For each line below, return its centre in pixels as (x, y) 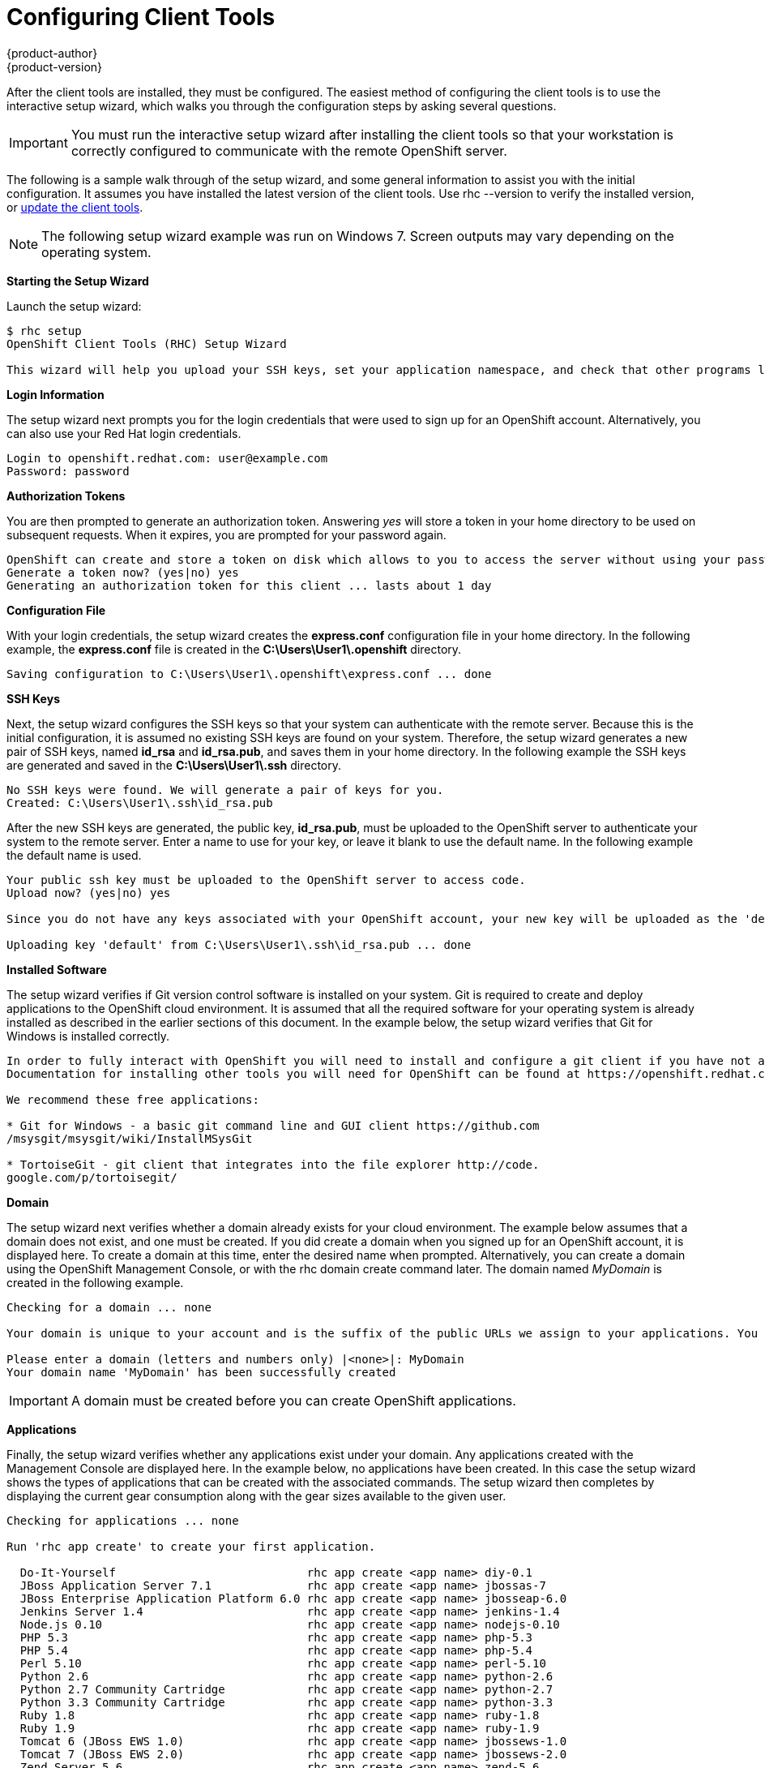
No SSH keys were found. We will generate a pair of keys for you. (225, 790)
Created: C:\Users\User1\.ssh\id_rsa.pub (140, 802)
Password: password (68, 471)
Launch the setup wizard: (74, 306)
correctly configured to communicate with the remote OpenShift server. (289, 150)
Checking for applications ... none (123, 1520)
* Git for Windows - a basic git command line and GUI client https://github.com (273, 1125)
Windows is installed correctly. (88, 1036)
